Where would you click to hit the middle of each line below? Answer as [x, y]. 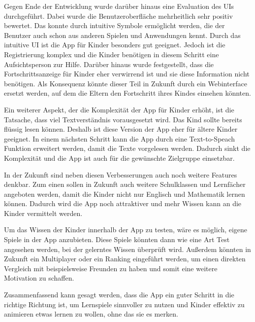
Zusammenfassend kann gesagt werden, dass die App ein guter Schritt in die [119, 295]
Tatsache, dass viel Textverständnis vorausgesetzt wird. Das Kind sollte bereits [123, 119]
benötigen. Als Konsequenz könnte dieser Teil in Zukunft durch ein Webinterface [126, 83]
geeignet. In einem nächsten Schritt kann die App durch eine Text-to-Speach [120, 138]
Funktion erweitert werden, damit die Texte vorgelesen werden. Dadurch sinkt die [127, 148]
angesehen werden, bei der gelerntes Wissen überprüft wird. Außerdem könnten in [127, 249]
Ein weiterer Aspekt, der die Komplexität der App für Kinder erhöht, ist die [119, 109]
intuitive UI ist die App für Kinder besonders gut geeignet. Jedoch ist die [115, 45]
